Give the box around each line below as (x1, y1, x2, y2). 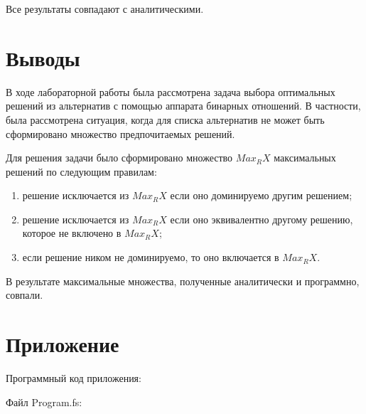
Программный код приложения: (6, 370, 141, 385)
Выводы (6, 43, 80, 72)
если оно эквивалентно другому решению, (170, 211, 353, 226)
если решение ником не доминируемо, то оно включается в (22, 250, 279, 265)
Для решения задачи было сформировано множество (6, 150, 233, 165)
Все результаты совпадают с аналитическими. (6, 1, 204, 16)
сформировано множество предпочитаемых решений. (6, 126, 235, 141)
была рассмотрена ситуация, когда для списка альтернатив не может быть (6, 112, 325, 127)
